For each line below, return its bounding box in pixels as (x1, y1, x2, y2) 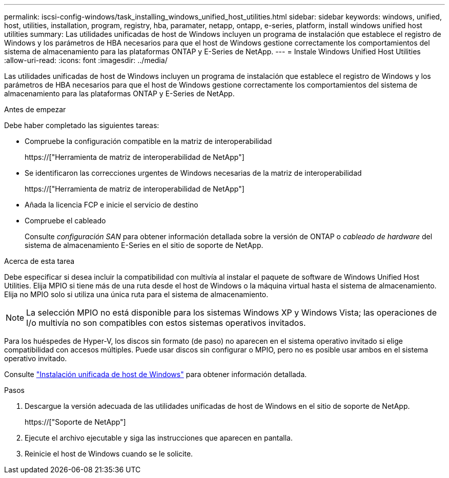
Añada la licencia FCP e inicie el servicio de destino (25, 200, 198, 209)
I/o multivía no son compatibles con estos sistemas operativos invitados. (26, 318, 306, 328)
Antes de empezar (4, 105, 66, 114)
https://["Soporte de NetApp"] (25, 418, 126, 426)
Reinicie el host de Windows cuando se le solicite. (25, 449, 193, 458)
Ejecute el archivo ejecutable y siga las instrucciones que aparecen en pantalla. (25, 433, 293, 442)
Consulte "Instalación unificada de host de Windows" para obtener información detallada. (4, 370, 307, 379)
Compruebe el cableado (25, 216, 106, 225)
